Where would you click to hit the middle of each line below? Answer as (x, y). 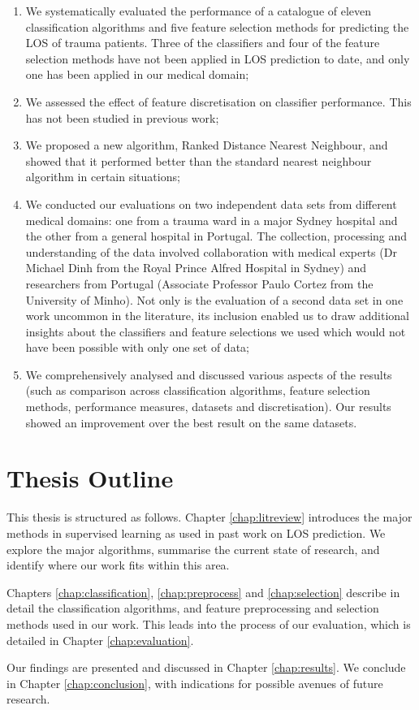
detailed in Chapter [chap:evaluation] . (100, 640)
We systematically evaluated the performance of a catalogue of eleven (199, 11)
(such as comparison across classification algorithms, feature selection (198, 390)
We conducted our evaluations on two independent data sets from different (211, 203)
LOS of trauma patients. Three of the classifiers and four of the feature (203, 43)
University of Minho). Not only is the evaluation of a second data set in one (214, 299)
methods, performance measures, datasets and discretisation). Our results (208, 407)
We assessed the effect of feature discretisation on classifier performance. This (218, 101)
